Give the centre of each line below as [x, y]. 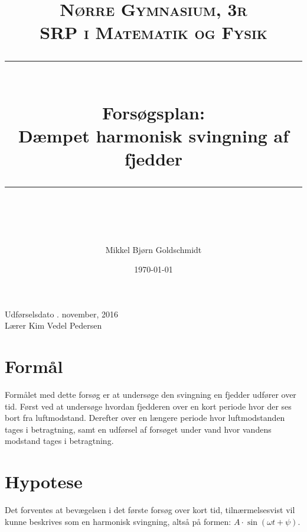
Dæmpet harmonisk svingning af [153, 135]
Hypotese [44, 481]
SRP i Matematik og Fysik [153, 32]
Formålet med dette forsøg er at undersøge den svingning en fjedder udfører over [151, 394]
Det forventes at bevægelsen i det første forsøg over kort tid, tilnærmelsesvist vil [150, 510]
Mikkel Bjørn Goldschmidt [153, 249]
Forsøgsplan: [153, 112]
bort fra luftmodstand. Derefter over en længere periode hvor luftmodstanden [145, 418]
